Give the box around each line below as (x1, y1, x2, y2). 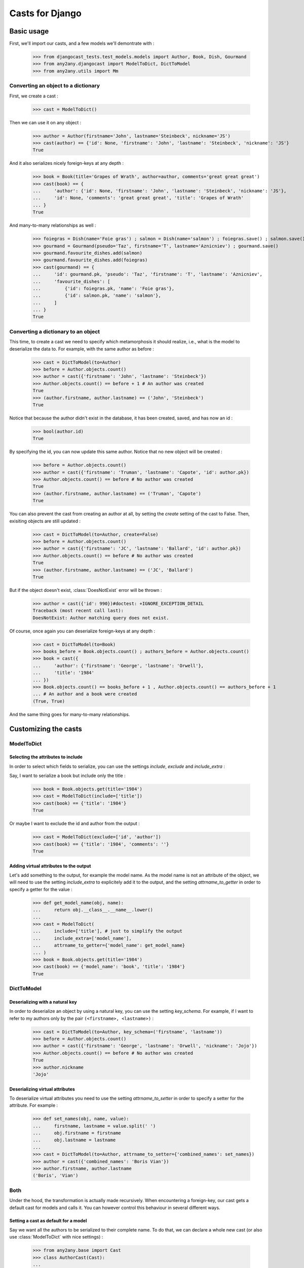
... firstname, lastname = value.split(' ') (32, 1123, 156, 1129)
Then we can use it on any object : (9, 119, 82, 125)
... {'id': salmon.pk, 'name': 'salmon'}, (32, 293, 162, 299)
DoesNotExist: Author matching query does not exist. (32, 615, 169, 621)
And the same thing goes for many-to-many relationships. (9, 711, 130, 717)
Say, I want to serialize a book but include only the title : (9, 772, 126, 779)
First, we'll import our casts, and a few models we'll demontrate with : (9, 41, 155, 47)
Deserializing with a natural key (9, 999, 77, 1005)
